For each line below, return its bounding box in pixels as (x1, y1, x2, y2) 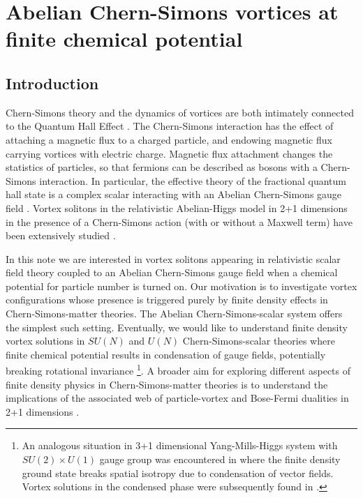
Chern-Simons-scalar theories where (182, 333, 335, 348)
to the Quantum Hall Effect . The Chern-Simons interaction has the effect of (6, 119, 334, 133)
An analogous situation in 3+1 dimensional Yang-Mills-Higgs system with (22, 438, 338, 453)
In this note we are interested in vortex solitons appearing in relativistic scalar (6, 251, 341, 266)
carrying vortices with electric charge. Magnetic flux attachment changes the (6, 146, 333, 160)
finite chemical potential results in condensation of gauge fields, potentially (6, 347, 326, 361)
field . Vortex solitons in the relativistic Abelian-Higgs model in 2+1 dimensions (6, 200, 348, 215)
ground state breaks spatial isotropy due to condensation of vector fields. (22, 465, 334, 480)
